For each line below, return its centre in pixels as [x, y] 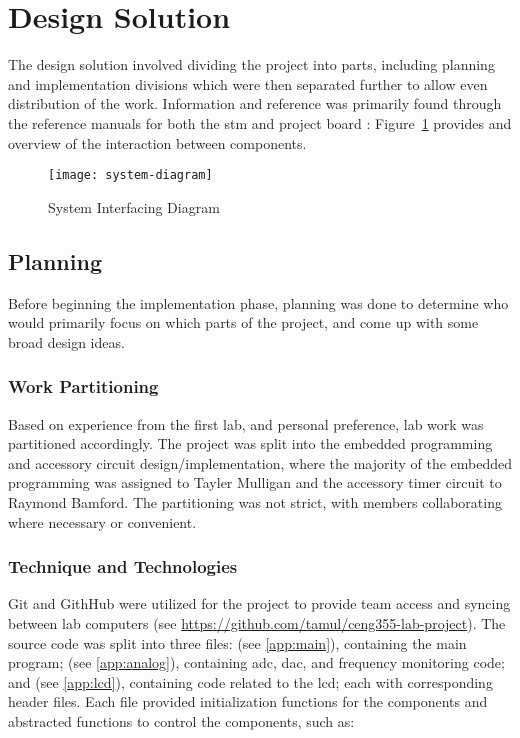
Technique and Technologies [123, 566]
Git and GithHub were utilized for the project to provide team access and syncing [259, 603]
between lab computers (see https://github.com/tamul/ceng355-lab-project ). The [257, 622]
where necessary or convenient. [102, 521]
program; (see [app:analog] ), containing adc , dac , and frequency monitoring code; [256, 662]
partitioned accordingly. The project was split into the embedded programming [250, 443]
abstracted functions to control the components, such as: [181, 720]
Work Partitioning [83, 386]
